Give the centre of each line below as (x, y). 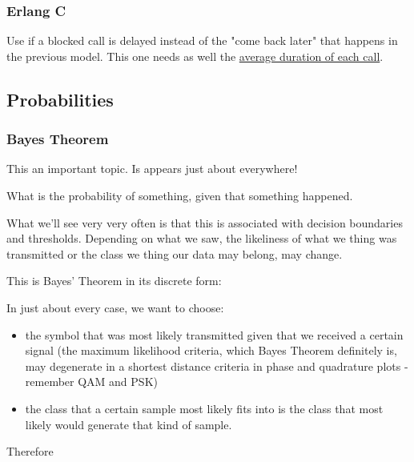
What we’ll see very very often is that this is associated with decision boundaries (205, 222)
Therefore (30, 451)
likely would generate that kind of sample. (129, 424)
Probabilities (60, 99)
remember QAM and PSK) (91, 382)
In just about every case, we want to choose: (115, 307)
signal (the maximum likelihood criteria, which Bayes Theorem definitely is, (211, 350)
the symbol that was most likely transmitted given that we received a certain (214, 334)
